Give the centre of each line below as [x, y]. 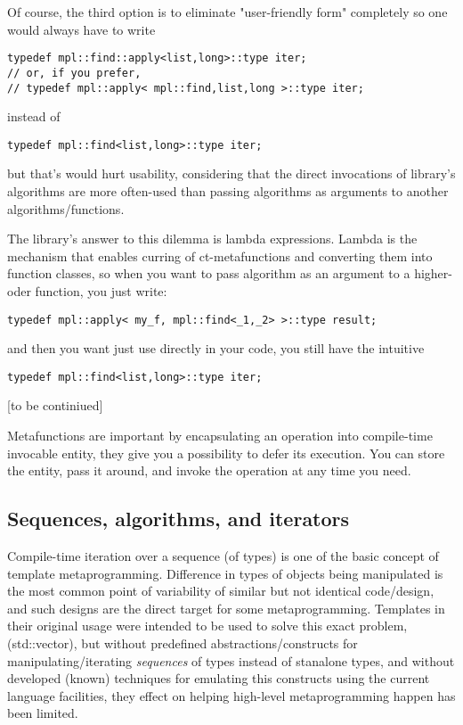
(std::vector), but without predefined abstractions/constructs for [183, 643]
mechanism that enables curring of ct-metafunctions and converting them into [220, 255]
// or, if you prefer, [74, 73]
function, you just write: [101, 290]
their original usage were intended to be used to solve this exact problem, [207, 626]
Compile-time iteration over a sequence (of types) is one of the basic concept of [223, 556]
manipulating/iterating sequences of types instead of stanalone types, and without [231, 660]
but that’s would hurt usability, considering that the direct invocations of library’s [231, 173]
